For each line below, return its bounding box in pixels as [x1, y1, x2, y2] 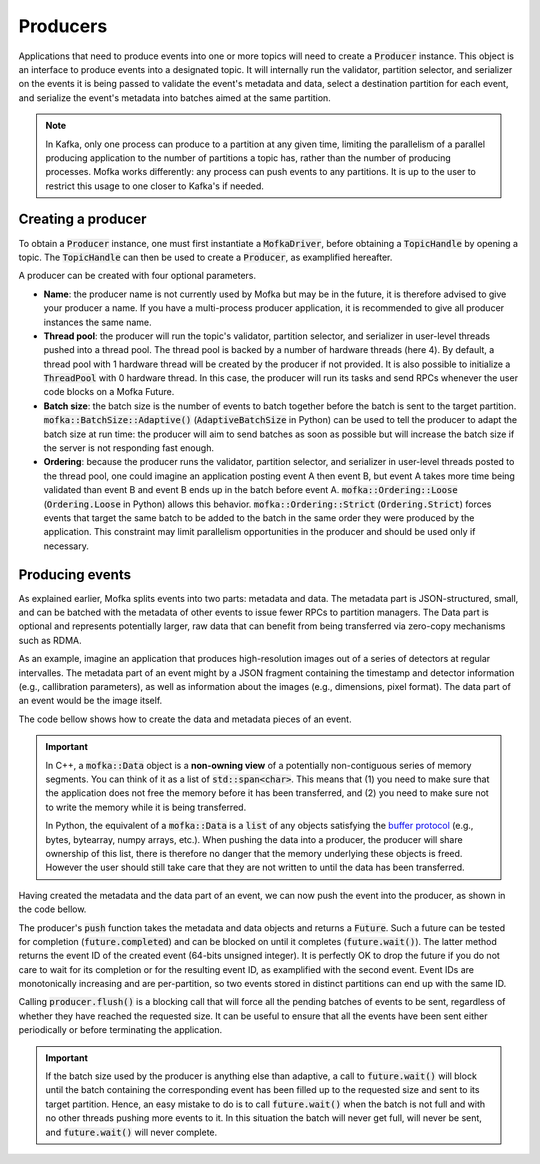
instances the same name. [43, 316, 152, 328]
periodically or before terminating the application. [18, 1024, 223, 1036]
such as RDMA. [18, 634, 82, 646]
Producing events [18, 566, 132, 583]
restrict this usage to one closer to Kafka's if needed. [45, 180, 265, 192]
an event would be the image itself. [18, 695, 163, 707]
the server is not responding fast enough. [43, 442, 215, 454]
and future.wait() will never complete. [45, 1126, 218, 1138]
